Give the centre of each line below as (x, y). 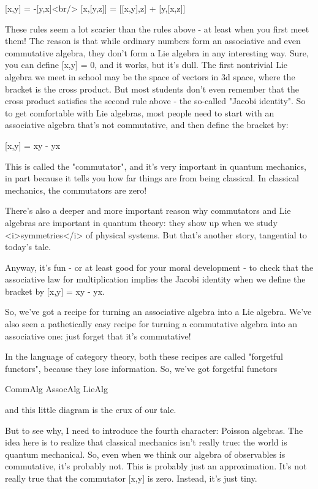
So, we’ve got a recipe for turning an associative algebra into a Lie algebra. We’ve (158, 312)
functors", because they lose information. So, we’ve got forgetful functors (141, 368)
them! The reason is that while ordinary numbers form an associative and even (153, 41)
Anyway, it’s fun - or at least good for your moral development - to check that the (159, 267)
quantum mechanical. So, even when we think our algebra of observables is (145, 454)
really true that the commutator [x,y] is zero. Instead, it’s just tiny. (131, 478)
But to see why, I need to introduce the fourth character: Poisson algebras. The (154, 430)
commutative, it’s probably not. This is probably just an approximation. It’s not (156, 466)
